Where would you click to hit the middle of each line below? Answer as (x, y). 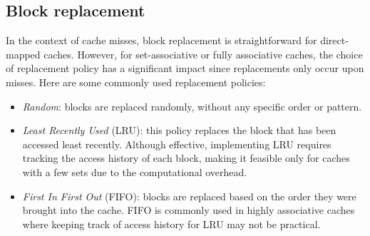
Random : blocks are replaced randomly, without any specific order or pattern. (192, 106)
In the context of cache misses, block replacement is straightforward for (161, 40)
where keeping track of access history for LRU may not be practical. (171, 224)
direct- (334, 40)
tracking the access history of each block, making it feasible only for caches (186, 158)
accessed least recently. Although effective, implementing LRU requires (177, 144)
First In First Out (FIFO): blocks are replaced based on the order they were (189, 196)
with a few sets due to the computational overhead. (135, 171)
